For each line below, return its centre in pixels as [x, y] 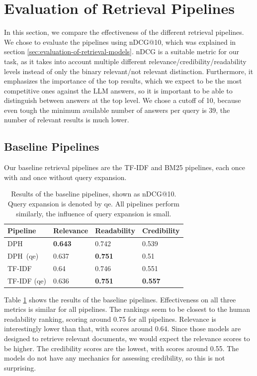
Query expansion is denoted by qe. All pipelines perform [93, 204]
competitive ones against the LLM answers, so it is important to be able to [118, 90]
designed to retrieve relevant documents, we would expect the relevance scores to [127, 338]
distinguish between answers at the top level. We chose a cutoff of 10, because [123, 100]
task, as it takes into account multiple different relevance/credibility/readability [125, 61]
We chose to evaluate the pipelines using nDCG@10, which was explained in [120, 42]
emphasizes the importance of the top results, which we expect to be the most [123, 81]
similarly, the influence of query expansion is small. [94, 213]
